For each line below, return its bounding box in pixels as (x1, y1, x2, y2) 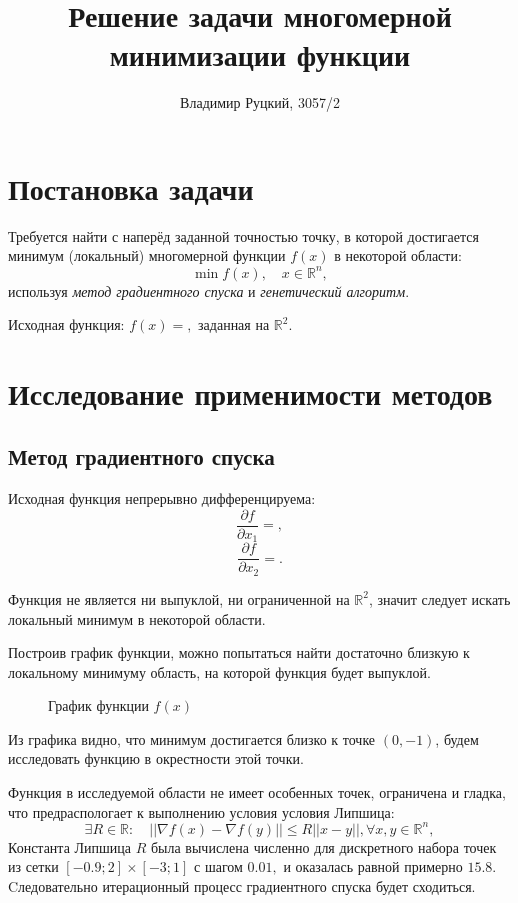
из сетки (8, 856, 59, 877)
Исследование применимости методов (8, 372, 493, 413)
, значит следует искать (368, 588, 511, 609)
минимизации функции (109, 34, 411, 75)
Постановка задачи (8, 167, 254, 208)
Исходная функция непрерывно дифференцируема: (8, 488, 316, 509)
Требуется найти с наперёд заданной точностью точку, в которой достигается (8, 225, 479, 246)
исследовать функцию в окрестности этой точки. (8, 748, 304, 769)
